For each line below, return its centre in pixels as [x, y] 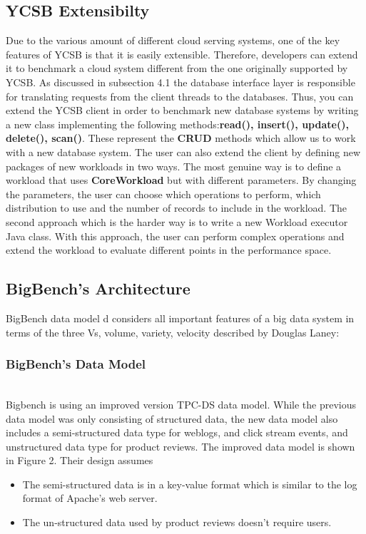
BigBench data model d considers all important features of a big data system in [180, 318]
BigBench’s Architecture [98, 288]
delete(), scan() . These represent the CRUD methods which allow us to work [181, 138]
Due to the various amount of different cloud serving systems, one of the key [173, 40]
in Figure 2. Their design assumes [80, 460]
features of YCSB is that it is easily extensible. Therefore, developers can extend [182, 54]
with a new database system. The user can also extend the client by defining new [183, 152]
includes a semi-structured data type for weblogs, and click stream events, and [177, 432]
